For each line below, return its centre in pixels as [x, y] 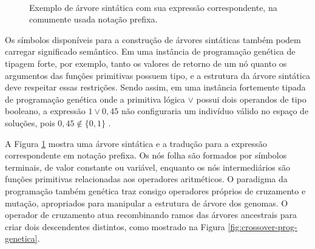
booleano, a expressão [45, 111]
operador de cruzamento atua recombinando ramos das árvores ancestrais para [151, 215]
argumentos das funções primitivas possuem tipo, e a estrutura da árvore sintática [157, 75]
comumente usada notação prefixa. [93, 19]
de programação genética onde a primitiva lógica [95, 99]
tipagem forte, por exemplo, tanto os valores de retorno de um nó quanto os [146, 63]
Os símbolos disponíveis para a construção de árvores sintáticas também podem [153, 39]
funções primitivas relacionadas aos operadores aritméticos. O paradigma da [146, 179]
